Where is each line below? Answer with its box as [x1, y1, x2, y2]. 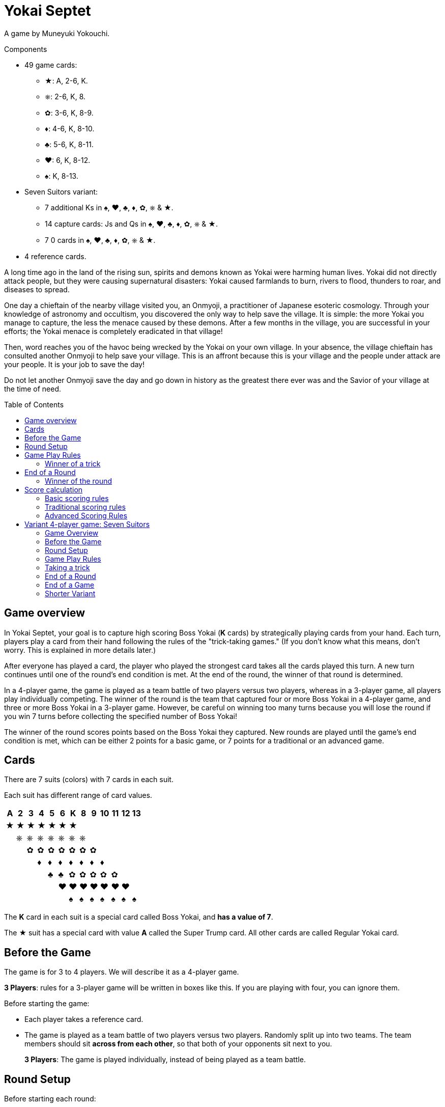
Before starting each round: [4, 1094, 96, 1103]
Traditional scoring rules [45, 502, 126, 511]
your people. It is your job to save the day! [4, 359, 145, 369]
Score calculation [24, 485, 83, 494]
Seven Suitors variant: [24, 187, 98, 196]
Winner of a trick [45, 459, 101, 468]
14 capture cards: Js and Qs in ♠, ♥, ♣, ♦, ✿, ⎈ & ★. [45, 219, 218, 228]
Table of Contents [4, 400, 64, 409]
